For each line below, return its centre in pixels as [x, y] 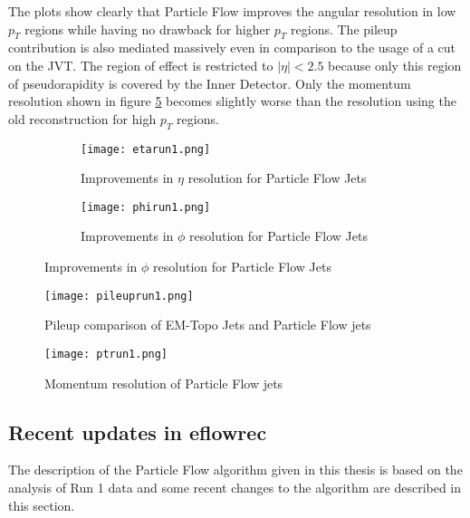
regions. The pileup [344, 29]
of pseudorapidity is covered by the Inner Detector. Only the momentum [210, 83]
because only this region [395, 65]
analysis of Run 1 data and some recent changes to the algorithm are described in [235, 487]
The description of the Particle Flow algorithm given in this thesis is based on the [235, 470]
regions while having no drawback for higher [148, 29]
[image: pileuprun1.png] [119, 296]
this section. [42, 505]
